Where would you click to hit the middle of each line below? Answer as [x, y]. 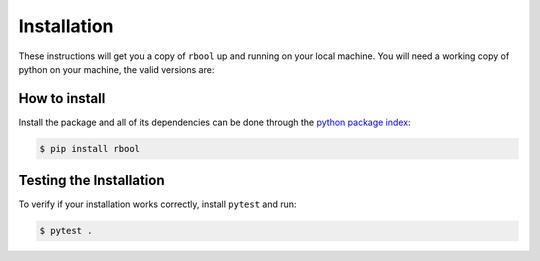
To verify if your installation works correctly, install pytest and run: [157, 204]
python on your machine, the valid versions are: [116, 69]
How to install [62, 98]
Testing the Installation [91, 180]
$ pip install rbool [89, 148]
